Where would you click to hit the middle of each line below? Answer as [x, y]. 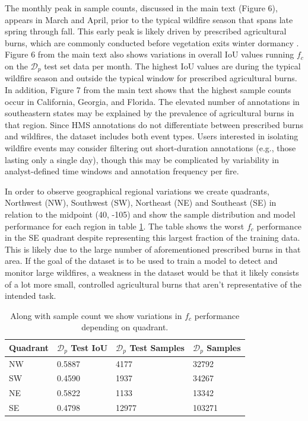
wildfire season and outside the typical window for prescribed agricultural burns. [151, 78]
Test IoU [89, 347]
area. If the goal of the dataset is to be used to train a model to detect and [141, 261]
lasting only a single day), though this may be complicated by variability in [142, 159]
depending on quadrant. [125, 327]
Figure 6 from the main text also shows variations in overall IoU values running [150, 54]
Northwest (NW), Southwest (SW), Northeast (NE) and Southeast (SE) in [141, 202]
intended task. [31, 296]
